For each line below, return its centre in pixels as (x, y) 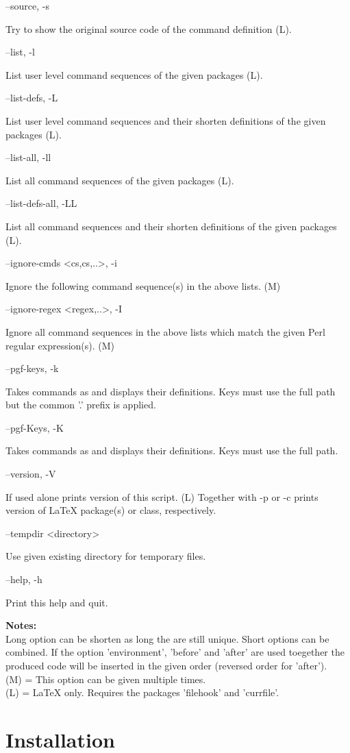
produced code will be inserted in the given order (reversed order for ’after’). (166, 665)
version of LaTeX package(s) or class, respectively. (111, 510)
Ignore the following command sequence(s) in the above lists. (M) (143, 285)
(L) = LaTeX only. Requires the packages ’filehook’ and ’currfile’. (142, 692)
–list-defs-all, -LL (41, 203)
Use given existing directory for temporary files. (106, 556)
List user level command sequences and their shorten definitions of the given (166, 120)
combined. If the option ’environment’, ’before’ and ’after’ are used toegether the (175, 652)
